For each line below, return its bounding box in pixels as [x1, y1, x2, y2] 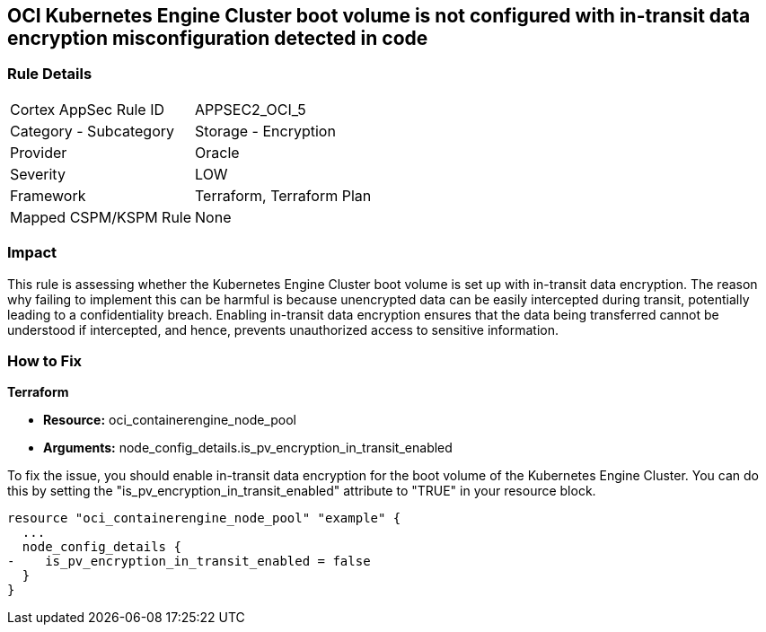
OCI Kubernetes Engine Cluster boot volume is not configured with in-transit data [7, 4, 751, 27]
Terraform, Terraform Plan [195, 186, 372, 205]
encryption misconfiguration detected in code [7, 27, 428, 49]
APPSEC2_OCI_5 [195, 100, 306, 118]
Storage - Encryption [195, 121, 336, 140]
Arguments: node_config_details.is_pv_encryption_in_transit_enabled [43, 440, 453, 456]
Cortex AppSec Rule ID [10, 100, 165, 118]
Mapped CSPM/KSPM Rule [10, 207, 192, 226]
